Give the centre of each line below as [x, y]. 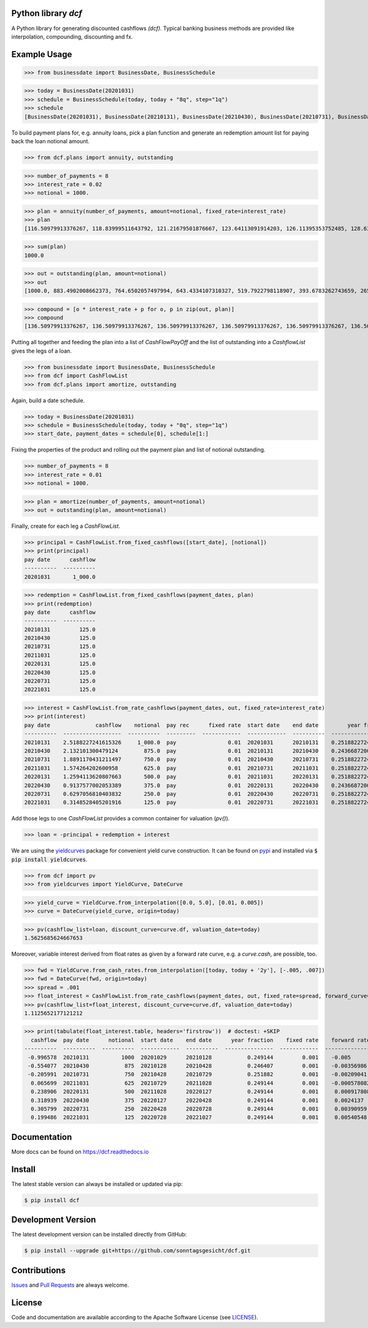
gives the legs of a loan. [41, 351]
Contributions [38, 1270]
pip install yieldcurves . [49, 859]
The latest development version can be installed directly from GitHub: [99, 1235]
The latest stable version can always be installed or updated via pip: [97, 1184]
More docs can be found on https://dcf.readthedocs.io [80, 1152]
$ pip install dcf [52, 1200]
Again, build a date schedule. [48, 400]
